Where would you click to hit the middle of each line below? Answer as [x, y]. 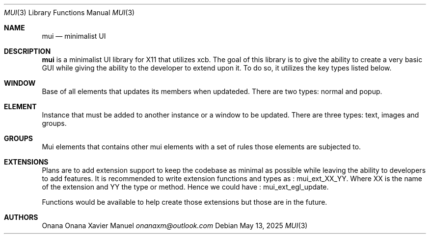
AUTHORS [21, 217]
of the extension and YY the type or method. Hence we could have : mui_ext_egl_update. [185, 187]
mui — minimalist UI [74, 36]
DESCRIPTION [27, 51]
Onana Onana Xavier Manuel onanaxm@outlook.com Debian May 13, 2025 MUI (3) [175, 226]
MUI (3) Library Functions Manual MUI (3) [69, 12]
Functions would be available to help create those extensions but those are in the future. [185, 202]
